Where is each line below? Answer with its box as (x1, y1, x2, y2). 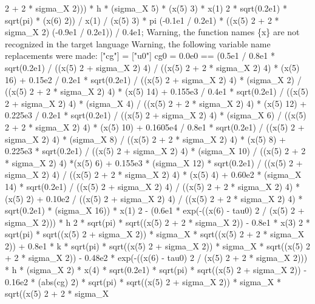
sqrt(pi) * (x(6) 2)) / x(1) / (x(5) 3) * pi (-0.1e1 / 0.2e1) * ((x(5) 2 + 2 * (5, 13, 279, 26)
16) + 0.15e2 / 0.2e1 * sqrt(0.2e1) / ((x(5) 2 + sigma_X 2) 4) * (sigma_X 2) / (5, 73, 302, 86)
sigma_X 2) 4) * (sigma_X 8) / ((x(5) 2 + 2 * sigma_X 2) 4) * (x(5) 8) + (5, 132, 286, 145)
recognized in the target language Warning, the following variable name (5, 37, 271, 50)
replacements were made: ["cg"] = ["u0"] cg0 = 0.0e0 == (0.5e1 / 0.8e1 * (5, 49, 275, 62)
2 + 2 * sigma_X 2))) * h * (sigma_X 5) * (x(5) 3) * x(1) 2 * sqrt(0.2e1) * (5, 2, 287, 14)
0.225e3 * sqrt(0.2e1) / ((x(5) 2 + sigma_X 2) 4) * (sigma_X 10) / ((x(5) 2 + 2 (5, 144, 306, 157)
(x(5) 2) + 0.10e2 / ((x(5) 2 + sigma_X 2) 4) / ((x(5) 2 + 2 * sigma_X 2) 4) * (5, 192, 303, 204)
